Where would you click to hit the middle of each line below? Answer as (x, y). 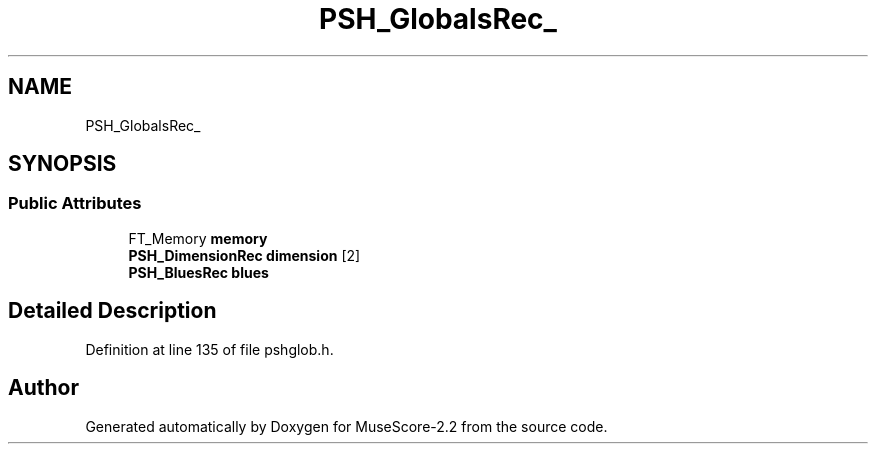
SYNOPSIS (62, 164)
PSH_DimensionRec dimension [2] (244, 255)
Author (43, 388)
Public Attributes (75, 203)
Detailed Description (112, 311)
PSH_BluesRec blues (198, 272)
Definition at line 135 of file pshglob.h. (209, 349)
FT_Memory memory (198, 238)
